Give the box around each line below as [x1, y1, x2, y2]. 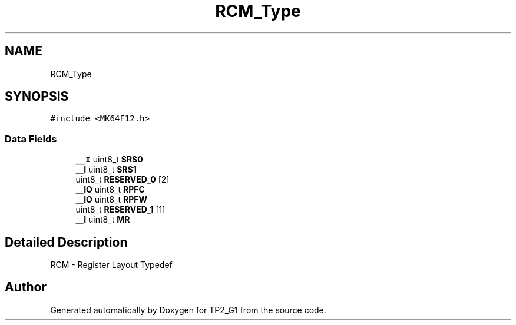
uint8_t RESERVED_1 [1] [75, 204, 166, 215]
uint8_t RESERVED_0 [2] [75, 174, 170, 185]
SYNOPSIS [5, 89, 69, 104]
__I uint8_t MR [75, 214, 130, 225]
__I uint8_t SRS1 [75, 164, 137, 175]
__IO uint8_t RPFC [75, 184, 145, 195]
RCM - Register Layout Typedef [50, 260, 173, 270]
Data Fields [5, 132, 57, 145]
